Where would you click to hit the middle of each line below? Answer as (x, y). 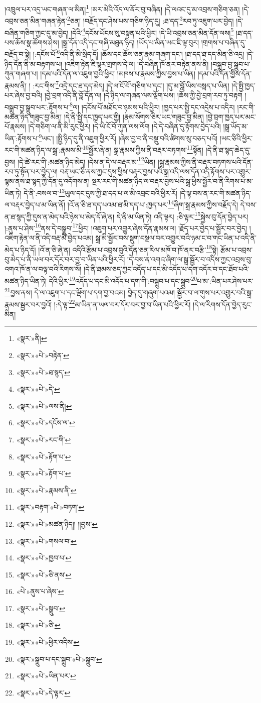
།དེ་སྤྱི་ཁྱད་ (243, 85)
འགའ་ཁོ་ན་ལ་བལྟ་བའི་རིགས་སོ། (43, 269)
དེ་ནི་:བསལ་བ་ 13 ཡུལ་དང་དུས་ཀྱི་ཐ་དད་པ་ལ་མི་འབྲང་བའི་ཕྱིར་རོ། (100, 192)
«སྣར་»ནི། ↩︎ (32, 338)
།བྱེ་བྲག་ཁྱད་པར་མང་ (231, 116)
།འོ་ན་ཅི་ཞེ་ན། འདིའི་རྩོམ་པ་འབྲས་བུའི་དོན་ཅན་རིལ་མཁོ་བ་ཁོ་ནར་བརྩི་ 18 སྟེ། (128, 249)
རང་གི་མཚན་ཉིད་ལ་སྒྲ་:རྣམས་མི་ (44, 149)
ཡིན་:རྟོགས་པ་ (22, 138)
